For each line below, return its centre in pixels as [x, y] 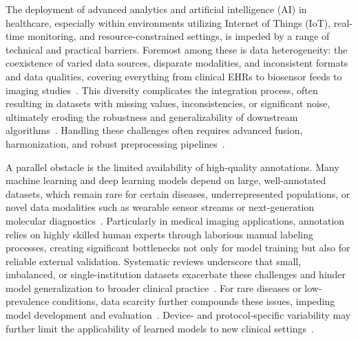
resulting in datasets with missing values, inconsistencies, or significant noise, [168, 103]
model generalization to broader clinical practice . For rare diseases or [154, 287]
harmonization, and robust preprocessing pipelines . [115, 143]
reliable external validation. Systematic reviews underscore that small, [154, 261]
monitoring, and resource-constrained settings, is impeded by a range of [178, 36]
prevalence [28, 301]
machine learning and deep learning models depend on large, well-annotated [166, 180]
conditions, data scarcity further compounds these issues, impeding [194, 301]
